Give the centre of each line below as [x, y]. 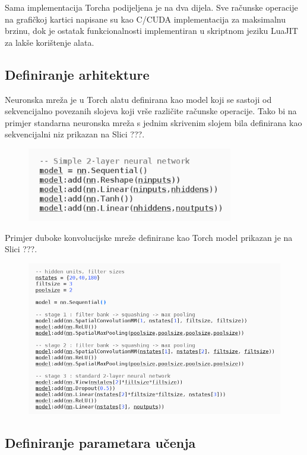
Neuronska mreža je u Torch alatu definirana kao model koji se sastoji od [138, 99]
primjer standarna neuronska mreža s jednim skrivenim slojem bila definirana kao [153, 122]
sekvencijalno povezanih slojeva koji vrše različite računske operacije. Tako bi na [151, 111]
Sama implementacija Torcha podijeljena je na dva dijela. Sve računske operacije [151, 7]
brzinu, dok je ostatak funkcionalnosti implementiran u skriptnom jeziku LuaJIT [151, 31]
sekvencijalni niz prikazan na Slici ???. [75, 134]
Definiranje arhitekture [77, 74]
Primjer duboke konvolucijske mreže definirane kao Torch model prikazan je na [149, 237]
